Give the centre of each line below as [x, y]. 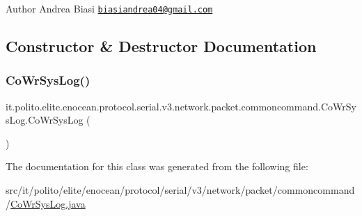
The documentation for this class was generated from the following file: [157, 166]
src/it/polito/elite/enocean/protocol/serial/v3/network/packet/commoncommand [180, 190]
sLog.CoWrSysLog [45, 120]
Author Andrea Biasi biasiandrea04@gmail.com [109, 8]
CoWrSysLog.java [48, 203]
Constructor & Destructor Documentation [161, 46]
